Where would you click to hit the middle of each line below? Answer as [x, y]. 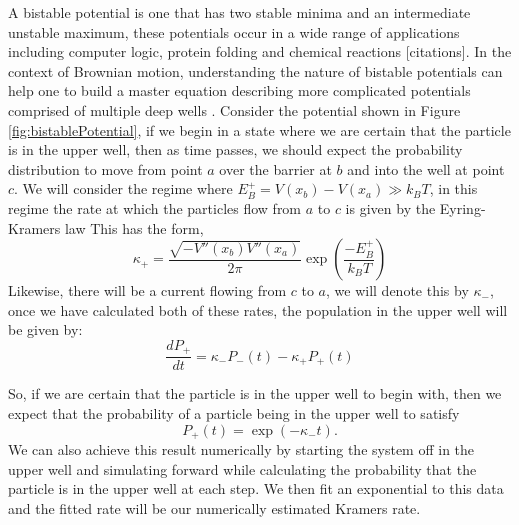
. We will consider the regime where [123, 188]
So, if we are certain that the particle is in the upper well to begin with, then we [255, 393]
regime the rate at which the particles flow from [155, 207]
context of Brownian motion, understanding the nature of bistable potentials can [255, 70]
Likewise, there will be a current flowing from [147, 290]
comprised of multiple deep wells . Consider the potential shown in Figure [234, 109]
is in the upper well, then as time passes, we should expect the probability [235, 149]
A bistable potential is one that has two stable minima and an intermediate [239, 12]
